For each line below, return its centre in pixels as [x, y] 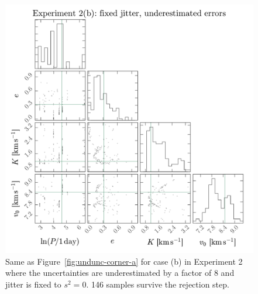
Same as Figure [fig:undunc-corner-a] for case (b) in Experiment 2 [124, 261]
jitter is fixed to [33, 284]
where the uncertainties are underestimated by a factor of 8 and [120, 273]
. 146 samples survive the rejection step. [158, 284]
